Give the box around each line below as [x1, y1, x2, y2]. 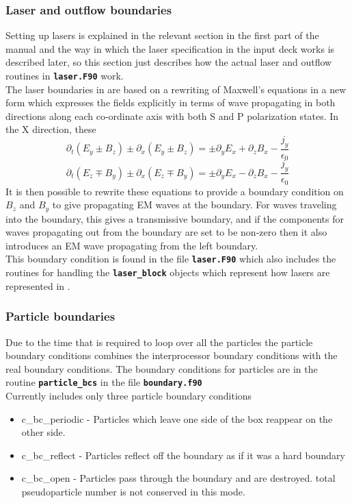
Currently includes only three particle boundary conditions [5, 388, 252, 402]
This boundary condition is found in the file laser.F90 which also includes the [5, 251, 336, 266]
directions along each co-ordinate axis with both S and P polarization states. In [5, 108, 339, 123]
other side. [21, 425, 66, 439]
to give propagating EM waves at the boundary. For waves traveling [52, 197, 337, 212]
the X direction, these [5, 122, 96, 136]
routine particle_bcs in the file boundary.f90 [5, 375, 202, 389]
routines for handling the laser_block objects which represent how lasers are [5, 265, 330, 280]
